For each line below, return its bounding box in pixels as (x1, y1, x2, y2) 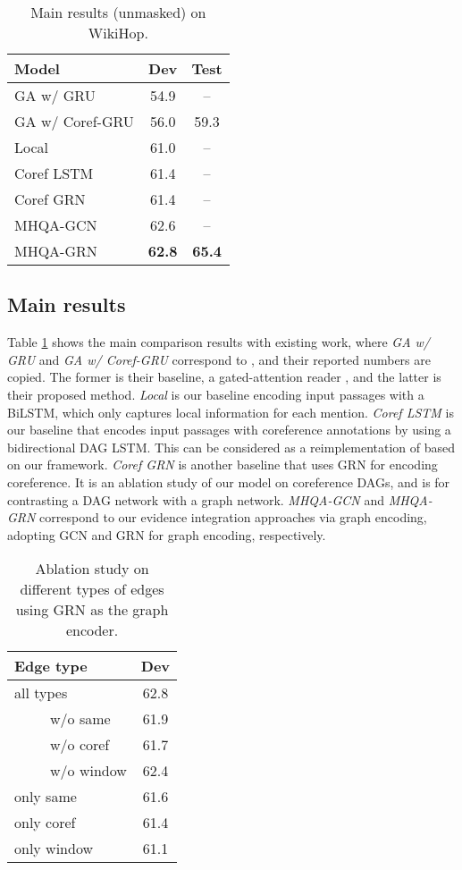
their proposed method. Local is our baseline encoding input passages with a (7, 384, 424, 403)
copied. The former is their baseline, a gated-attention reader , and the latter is (7, 367, 441, 386)
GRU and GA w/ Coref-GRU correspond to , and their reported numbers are (7, 350, 431, 368)
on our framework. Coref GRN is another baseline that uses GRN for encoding (7, 455, 438, 474)
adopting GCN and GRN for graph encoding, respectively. (7, 525, 326, 544)
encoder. (65, 620, 119, 641)
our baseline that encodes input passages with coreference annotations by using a (7, 420, 451, 439)
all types (14, 682, 68, 704)
